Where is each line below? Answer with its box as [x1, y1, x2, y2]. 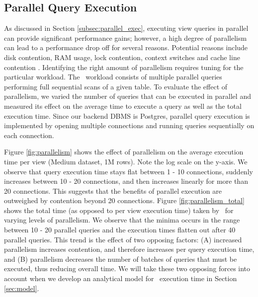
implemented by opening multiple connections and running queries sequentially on [4, 120, 255, 131]
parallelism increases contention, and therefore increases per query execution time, [4, 244, 255, 254]
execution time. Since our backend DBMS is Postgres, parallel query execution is [4, 110, 250, 121]
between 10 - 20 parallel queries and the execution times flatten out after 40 [4, 224, 236, 235]
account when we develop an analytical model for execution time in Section [4, 273, 237, 284]
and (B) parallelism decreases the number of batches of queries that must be [4, 253, 237, 264]
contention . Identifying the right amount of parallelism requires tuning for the [4, 62, 244, 72]
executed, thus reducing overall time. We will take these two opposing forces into [4, 263, 251, 274]
